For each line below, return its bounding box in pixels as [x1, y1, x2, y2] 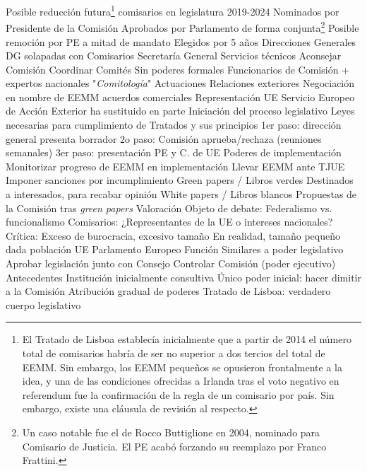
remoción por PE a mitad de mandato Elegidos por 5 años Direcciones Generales [6, 34, 356, 49]
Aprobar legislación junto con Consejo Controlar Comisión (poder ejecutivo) [6, 256, 336, 270]
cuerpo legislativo [6, 297, 81, 312]
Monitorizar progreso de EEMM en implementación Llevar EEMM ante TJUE [6, 158, 345, 173]
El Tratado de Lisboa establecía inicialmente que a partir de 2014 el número [22, 332, 351, 347]
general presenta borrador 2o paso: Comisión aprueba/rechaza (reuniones [6, 131, 322, 146]
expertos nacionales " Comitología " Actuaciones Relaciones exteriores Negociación [6, 76, 355, 91]
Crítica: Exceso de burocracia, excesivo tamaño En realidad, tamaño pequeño [6, 228, 340, 243]
